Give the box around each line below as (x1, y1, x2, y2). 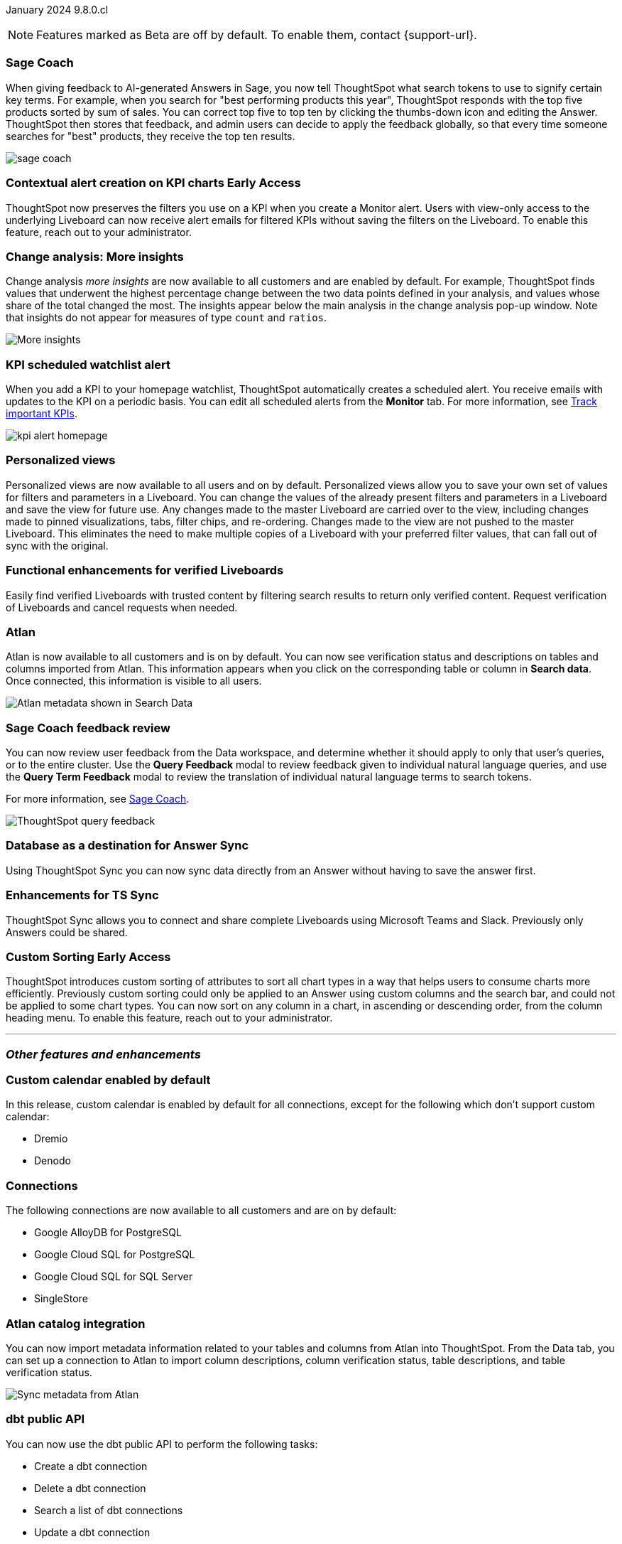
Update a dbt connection (34, 1526, 151, 1538)
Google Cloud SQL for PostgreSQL (34, 1248, 195, 1261)
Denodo (34, 1154, 71, 1167)
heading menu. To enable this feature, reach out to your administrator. (6, 1012, 333, 1024)
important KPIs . (6, 407, 77, 419)
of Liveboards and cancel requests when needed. (6, 601, 238, 613)
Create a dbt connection (34, 1459, 148, 1472)
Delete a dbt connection (34, 1481, 146, 1494)
